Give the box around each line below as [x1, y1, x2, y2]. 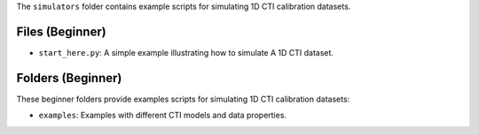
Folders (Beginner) [16, 71, 122, 86]
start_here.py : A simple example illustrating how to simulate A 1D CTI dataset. [38, 47, 334, 57]
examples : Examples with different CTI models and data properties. [38, 110, 287, 121]
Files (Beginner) [16, 24, 106, 39]
